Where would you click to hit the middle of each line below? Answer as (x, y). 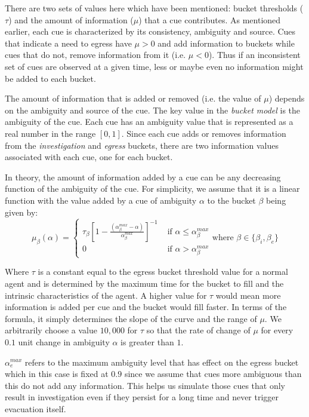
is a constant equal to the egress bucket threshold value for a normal (163, 272)
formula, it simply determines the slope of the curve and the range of (131, 318)
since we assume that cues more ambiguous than (213, 374)
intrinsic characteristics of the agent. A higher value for (106, 295)
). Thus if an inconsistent (254, 55)
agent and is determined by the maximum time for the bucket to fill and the (144, 283)
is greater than (147, 341)
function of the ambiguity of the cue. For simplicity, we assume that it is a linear (152, 188)
